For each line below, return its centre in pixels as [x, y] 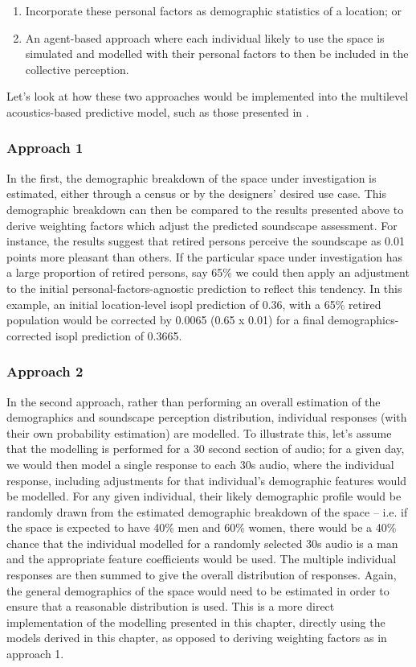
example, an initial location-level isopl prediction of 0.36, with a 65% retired [194, 304]
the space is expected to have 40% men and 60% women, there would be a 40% [202, 527]
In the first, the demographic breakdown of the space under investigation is [192, 177]
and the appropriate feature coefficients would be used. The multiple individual [202, 559]
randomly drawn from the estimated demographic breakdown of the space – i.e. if [207, 511]
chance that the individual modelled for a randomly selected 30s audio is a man [202, 543]
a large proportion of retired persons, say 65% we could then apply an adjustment [208, 272]
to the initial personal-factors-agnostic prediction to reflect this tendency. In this [204, 288]
